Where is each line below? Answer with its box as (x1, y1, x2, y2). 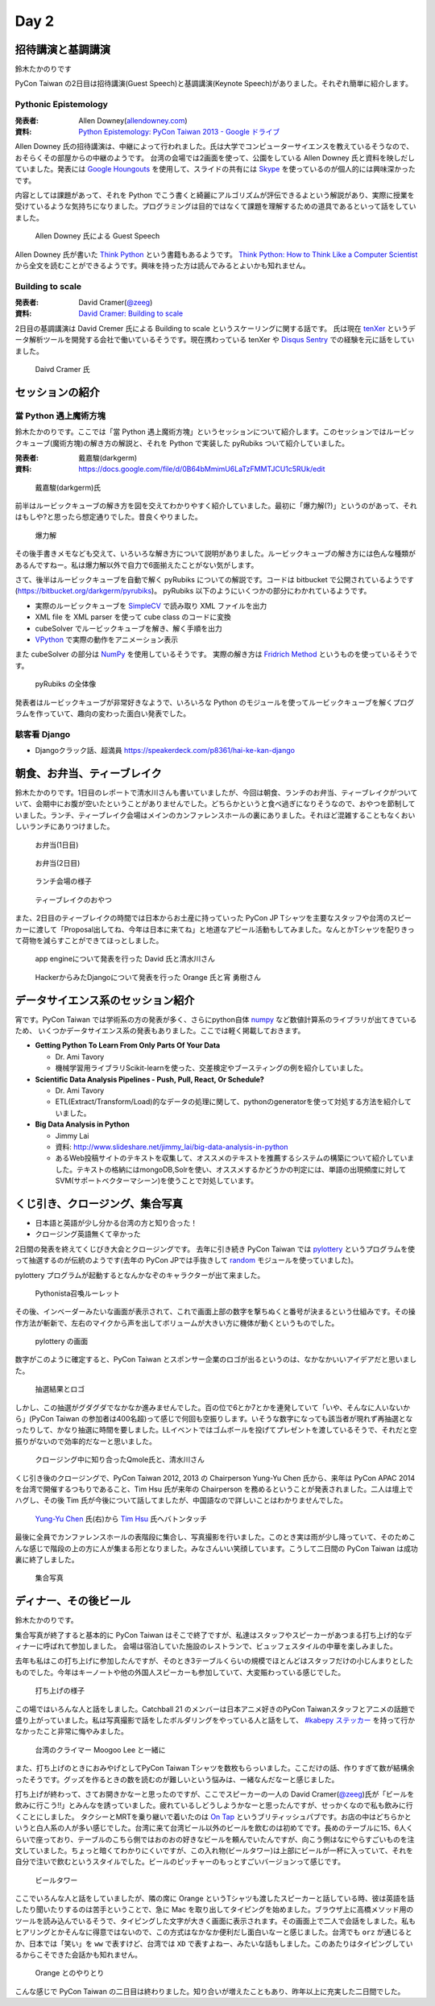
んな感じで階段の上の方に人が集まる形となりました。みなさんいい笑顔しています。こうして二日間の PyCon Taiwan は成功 (14, 1543, 418, 1553)
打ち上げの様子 (35, 1685, 85, 1695)
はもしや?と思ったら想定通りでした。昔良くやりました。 (14, 512, 203, 522)
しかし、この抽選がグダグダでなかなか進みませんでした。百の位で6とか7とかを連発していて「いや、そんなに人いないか (14, 1402, 411, 1412)
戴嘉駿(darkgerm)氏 (35, 482, 101, 492)
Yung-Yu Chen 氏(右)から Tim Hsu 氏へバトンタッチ (35, 1514, 207, 1524)
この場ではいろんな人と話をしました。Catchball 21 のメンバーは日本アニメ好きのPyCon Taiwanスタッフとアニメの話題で (14, 1704, 416, 1714)
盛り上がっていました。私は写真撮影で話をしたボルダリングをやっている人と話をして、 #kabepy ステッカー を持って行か (14, 1715, 415, 1725)
